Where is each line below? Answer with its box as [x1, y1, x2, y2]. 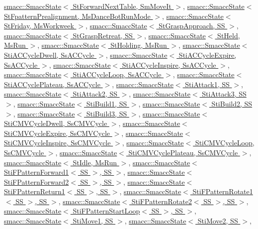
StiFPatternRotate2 [131, 196, 192, 206]
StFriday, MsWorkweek [4, 20, 74, 31]
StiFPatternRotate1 [192, 186, 253, 197]
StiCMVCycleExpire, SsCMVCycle [4, 127, 110, 138]
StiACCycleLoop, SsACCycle [73, 69, 162, 80]
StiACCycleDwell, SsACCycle [4, 49, 94, 60]
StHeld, [217, 30, 240, 40]
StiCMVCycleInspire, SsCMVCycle [4, 137, 111, 148]
